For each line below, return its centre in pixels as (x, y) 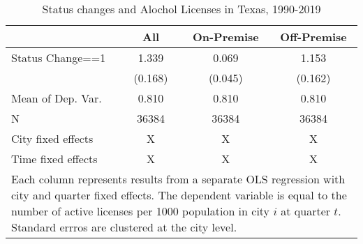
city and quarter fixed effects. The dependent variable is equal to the (179, 195)
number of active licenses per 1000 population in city (141, 211)
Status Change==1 (59, 58)
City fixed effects (52, 138)
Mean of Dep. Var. (57, 98)
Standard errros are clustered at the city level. (124, 227)
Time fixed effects (54, 159)
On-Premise (225, 37)
